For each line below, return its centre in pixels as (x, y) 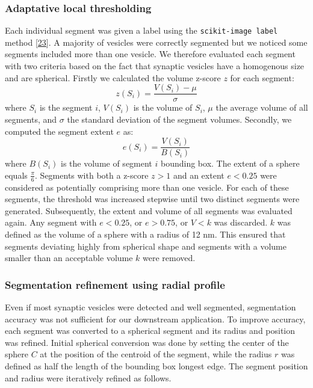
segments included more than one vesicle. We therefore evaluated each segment (150, 54)
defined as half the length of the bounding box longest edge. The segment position (156, 365)
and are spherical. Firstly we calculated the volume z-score (113, 77)
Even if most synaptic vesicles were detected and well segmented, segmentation (150, 306)
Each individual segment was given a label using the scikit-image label (141, 30)
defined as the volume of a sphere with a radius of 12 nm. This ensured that (145, 234)
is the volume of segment (107, 163)
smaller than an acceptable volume (69, 258)
